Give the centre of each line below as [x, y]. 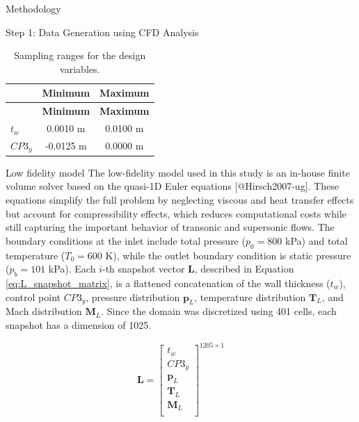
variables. [80, 68]
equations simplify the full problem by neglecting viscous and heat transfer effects [180, 200]
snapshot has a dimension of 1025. [79, 325]
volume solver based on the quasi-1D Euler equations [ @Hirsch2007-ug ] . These [172, 186]
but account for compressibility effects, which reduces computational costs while [176, 213]
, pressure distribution [133, 297]
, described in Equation [244, 269]
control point [33, 297]
